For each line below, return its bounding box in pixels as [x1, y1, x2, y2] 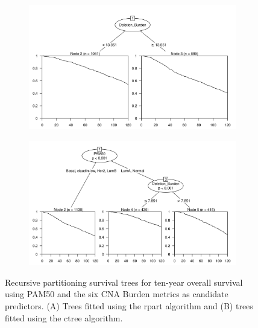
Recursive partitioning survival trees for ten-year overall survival [5, 275, 243, 288]
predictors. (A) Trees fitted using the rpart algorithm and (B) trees [5, 299, 253, 312]
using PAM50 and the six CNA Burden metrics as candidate [5, 288, 228, 300]
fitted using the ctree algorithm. [5, 311, 123, 324]
